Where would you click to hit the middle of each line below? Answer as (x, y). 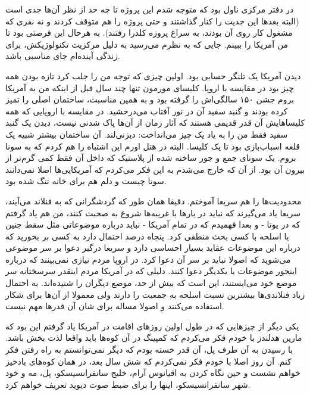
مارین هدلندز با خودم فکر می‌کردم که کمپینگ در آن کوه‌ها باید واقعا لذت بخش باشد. (154, 338)
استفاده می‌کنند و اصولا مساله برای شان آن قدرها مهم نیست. (115, 306)
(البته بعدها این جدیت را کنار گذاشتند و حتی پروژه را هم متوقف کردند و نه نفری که (152, 21)
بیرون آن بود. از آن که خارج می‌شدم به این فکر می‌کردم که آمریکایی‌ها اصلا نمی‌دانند (155, 169)
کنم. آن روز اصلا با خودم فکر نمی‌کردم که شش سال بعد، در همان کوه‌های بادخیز (148, 361)
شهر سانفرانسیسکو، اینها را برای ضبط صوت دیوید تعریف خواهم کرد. (128, 384)
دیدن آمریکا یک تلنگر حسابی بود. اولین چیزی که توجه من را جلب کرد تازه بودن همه (153, 75)
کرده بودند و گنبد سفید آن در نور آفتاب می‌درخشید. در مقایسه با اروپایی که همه (147, 111)
